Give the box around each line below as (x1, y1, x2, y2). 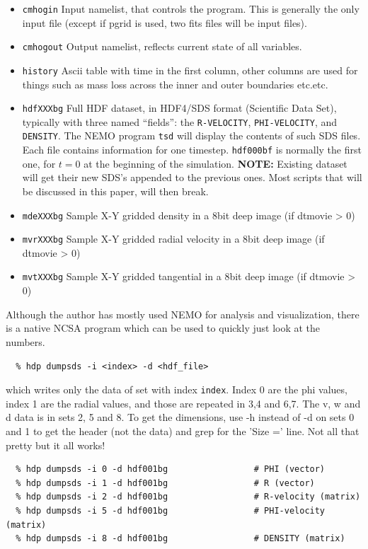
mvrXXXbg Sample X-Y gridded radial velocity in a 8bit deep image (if (22, 231, 325, 246)
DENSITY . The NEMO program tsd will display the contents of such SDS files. (22, 128, 361, 143)
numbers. (6, 334, 45, 349)
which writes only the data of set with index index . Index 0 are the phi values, (6, 382, 347, 397)
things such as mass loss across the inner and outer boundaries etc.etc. (22, 76, 328, 91)
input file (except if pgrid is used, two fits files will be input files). (22, 15, 307, 30)
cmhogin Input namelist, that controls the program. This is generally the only (22, 1, 360, 16)
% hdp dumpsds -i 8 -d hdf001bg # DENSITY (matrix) (16, 533, 345, 544)
